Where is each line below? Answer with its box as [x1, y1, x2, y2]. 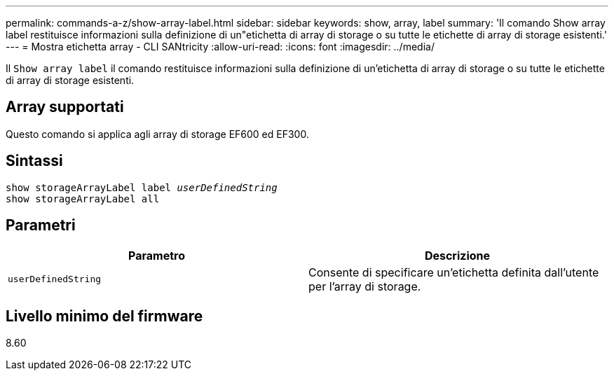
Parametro [128, 248, 185, 263]
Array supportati [6, 98, 124, 116]
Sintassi [6, 152, 63, 170]
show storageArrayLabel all [6, 193, 160, 204]
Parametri [6, 216, 76, 235]
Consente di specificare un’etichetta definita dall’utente [308, 265, 599, 279]
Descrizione [424, 248, 491, 263]
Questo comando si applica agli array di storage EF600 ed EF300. [6, 127, 309, 140]
